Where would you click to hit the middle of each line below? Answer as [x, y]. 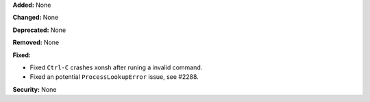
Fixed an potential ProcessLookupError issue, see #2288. [114, 77]
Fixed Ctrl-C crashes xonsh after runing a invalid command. [116, 67]
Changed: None [35, 18]
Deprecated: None [39, 30]
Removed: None [36, 42]
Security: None [35, 89]
